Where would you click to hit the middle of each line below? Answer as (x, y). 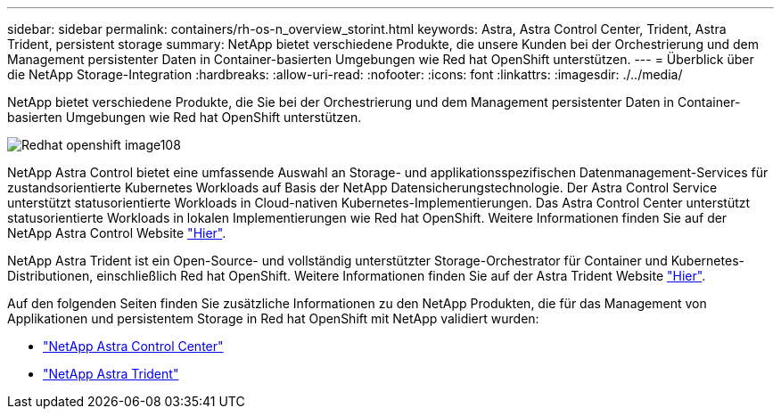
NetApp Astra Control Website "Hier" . (117, 233)
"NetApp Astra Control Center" (133, 346)
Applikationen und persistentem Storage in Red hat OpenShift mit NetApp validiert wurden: (273, 318)
